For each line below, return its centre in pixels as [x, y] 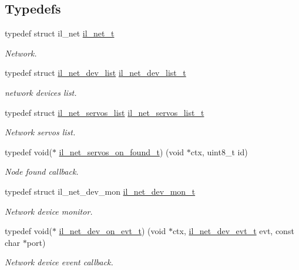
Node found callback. [42, 171]
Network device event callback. [59, 262]
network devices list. [41, 92]
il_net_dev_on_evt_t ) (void [112, 231]
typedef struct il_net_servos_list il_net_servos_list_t [105, 112]
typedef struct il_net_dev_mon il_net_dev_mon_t [100, 191]
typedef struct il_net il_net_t [60, 33]
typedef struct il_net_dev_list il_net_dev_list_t [95, 73]
